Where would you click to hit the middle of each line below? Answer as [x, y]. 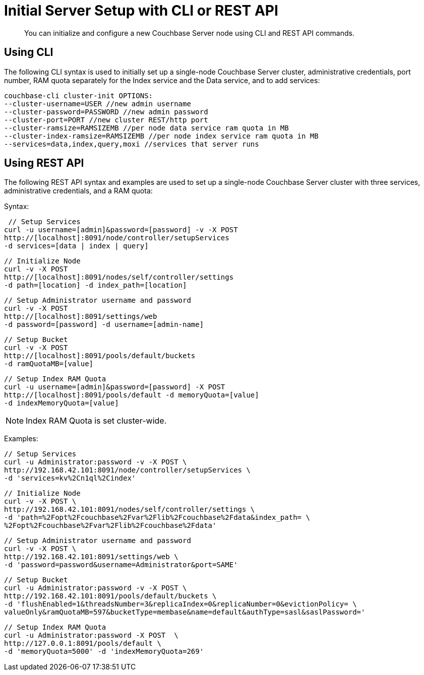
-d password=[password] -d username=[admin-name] [104, 325]
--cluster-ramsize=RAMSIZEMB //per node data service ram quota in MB [146, 128]
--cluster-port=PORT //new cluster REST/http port [106, 120]
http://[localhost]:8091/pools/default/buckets [100, 356]
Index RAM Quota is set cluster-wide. [96, 421]
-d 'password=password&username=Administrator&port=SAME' [121, 565]
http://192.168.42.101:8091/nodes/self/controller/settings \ [130, 510]
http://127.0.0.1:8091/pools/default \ [83, 644]
